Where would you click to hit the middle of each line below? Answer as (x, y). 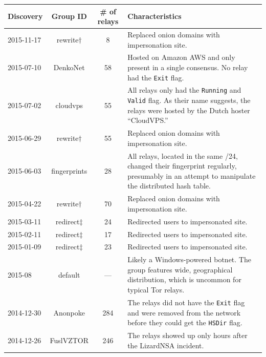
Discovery (25, 16)
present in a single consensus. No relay (188, 67)
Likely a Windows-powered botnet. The (189, 259)
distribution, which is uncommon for (184, 279)
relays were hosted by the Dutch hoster (189, 110)
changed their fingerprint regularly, (182, 166)
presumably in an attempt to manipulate (192, 175)
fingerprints (69, 171)
